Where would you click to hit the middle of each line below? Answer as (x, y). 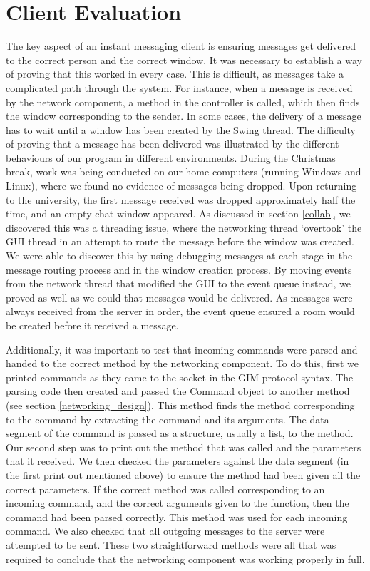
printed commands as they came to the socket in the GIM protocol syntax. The (180, 377)
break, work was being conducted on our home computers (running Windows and (184, 171)
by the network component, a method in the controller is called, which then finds (183, 102)
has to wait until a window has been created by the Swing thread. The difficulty (181, 129)
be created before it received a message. (92, 325)
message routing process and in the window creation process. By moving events (179, 269)
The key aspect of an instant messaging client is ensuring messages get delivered (181, 46)
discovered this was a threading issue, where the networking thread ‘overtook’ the (184, 227)
